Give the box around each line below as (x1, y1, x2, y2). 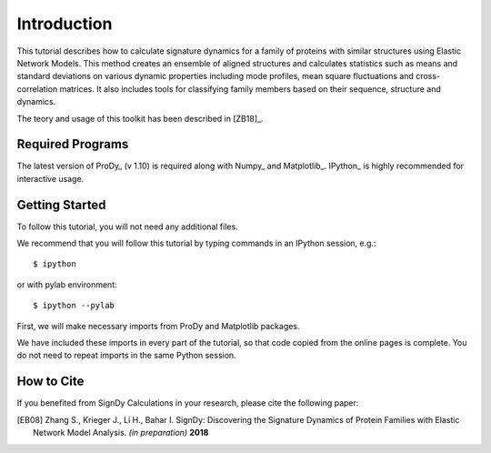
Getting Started (16, 196, 106, 213)
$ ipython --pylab (33, 300, 115, 311)
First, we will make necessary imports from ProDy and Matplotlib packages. (16, 320, 300, 331)
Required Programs (16, 136, 129, 152)
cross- (415, 71, 441, 82)
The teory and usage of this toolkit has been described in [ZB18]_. (16, 113, 264, 124)
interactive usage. (16, 173, 85, 184)
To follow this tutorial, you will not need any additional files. (16, 221, 238, 232)
